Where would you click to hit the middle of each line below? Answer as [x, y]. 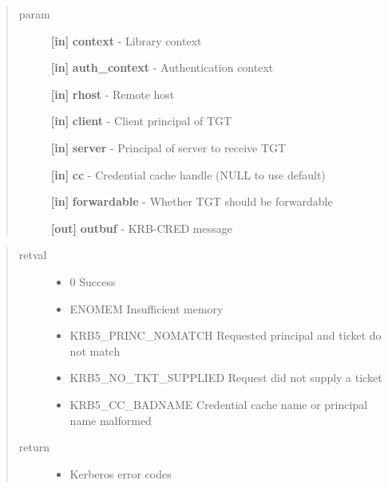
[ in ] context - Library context [126, 40]
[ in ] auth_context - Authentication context [162, 67]
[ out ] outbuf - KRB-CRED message [141, 228]
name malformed [111, 420]
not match [95, 350]
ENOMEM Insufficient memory [146, 308]
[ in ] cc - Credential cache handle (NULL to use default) [188, 174]
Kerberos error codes [121, 473]
